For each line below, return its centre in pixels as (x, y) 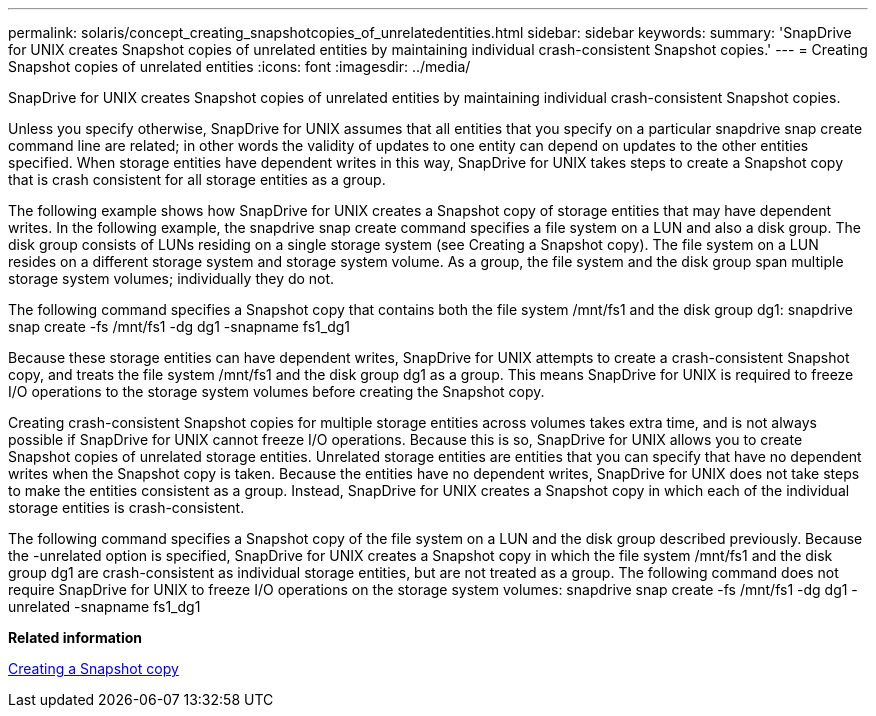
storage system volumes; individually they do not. (171, 278)
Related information (75, 637)
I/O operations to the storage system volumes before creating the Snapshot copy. (276, 391)
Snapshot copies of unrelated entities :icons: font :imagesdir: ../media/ (239, 66)
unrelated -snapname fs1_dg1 (104, 606)
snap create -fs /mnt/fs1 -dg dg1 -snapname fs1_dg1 (179, 326)
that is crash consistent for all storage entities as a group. (197, 179)
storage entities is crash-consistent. (126, 507)
